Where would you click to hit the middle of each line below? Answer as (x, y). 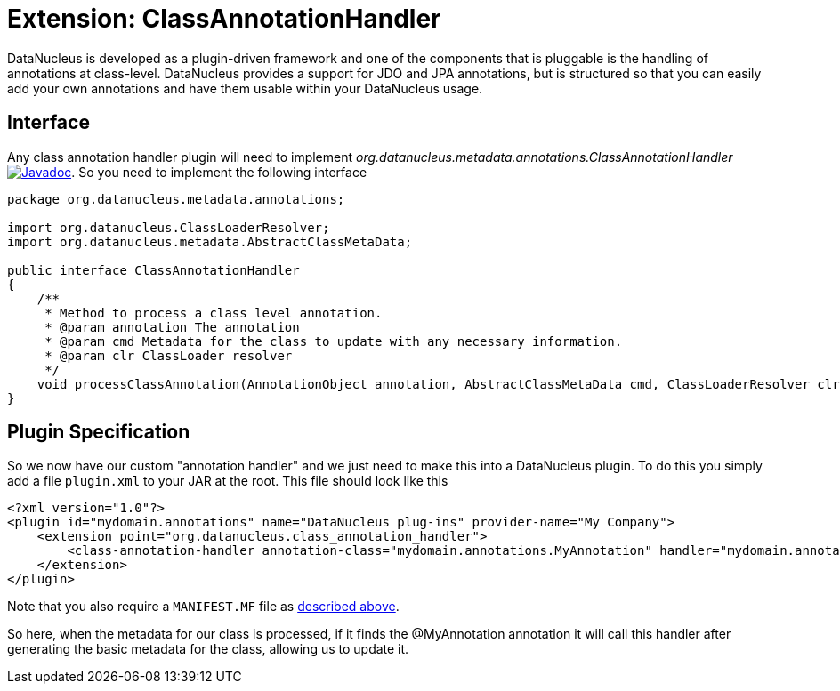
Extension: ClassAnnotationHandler (224, 19)
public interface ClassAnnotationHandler (153, 270)
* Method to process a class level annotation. (214, 313)
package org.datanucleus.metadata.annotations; (176, 199)
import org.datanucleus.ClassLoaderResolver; (169, 227)
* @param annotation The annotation (172, 327)
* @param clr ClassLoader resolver (169, 355)
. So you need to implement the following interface (219, 172)
